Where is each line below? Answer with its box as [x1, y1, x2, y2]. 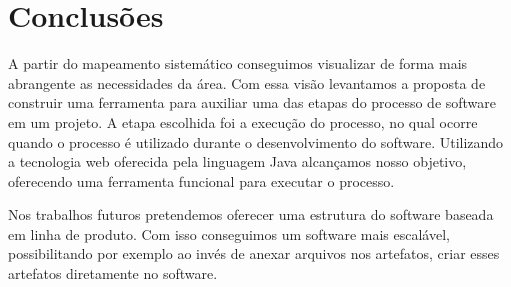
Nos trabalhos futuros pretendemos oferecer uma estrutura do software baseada [8, 204, 494, 225]
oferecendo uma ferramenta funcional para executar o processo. [8, 170, 395, 191]
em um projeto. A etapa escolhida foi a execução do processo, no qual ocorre [8, 111, 478, 132]
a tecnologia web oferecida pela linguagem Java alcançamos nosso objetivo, [8, 151, 467, 172]
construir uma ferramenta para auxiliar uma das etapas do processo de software [8, 92, 497, 113]
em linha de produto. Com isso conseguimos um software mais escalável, [8, 223, 450, 244]
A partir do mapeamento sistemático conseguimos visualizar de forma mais [8, 53, 468, 74]
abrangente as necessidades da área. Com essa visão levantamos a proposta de [8, 72, 486, 93]
